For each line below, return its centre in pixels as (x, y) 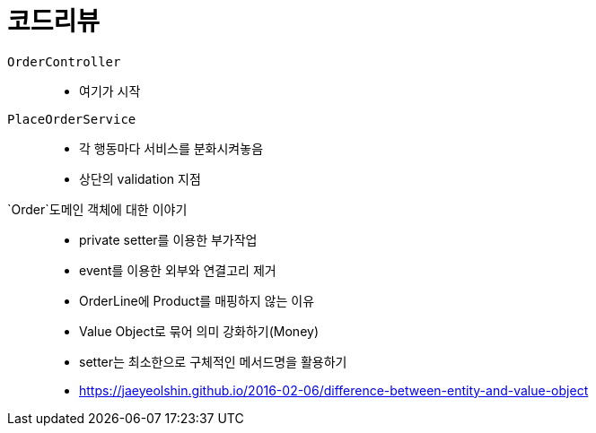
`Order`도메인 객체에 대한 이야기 (97, 209)
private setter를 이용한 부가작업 (168, 239)
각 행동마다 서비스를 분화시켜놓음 (171, 148)
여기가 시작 (110, 91)
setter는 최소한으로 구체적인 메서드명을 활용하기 (213, 361)
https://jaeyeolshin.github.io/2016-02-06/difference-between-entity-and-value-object (334, 390)
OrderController (64, 61)
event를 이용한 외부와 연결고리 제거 (178, 270)
